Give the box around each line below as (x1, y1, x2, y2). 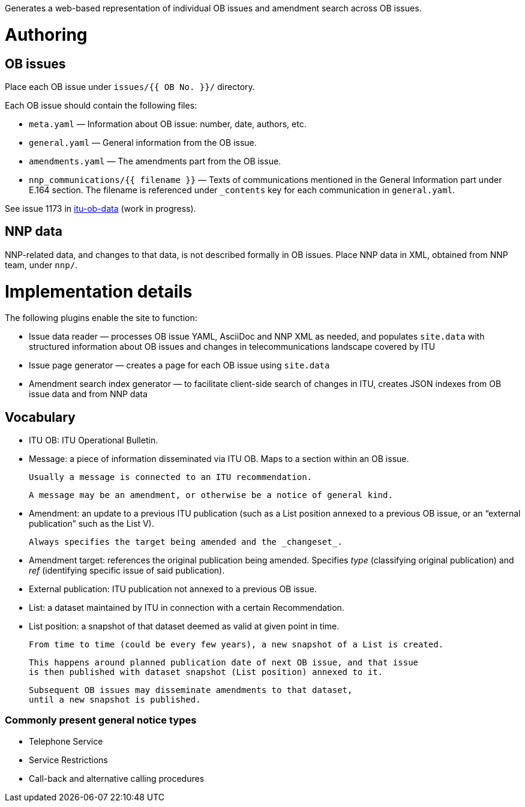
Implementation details (5, 281, 193, 302)
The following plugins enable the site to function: (5, 313, 197, 323)
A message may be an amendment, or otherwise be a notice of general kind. (29, 490, 393, 500)
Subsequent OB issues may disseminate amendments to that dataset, (29, 685, 353, 695)
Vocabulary (5, 409, 76, 425)
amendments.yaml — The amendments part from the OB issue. (29, 155, 281, 166)
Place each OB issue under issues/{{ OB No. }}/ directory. (5, 81, 255, 92)
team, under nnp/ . (5, 259, 78, 270)
